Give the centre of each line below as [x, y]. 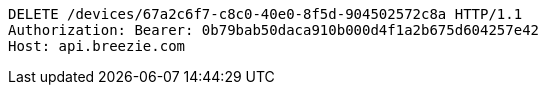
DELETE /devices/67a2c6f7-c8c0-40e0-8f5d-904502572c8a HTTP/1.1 [265, 14]
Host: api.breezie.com [97, 46]
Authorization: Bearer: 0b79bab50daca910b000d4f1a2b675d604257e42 [274, 30]
